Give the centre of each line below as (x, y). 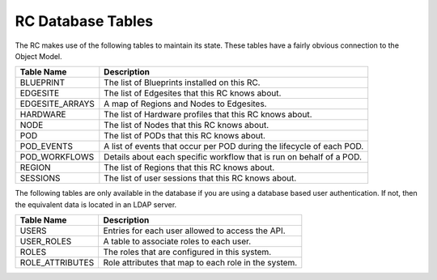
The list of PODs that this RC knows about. (185, 136)
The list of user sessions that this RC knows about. (200, 178)
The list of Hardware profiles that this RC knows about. (208, 115)
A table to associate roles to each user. (177, 241)
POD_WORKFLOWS (57, 157)
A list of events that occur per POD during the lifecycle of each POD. (234, 146)
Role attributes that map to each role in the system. (200, 263)
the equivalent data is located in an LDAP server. (96, 204)
